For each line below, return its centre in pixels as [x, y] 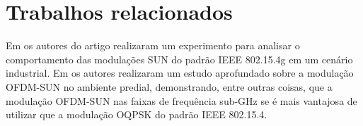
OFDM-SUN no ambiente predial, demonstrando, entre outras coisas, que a [169, 86]
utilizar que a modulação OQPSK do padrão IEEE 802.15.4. [137, 114]
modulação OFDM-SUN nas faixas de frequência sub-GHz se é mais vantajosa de [181, 100]
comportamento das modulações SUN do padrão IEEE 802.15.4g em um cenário [179, 59]
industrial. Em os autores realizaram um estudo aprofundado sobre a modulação [180, 73]
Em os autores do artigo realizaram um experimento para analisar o [153, 45]
